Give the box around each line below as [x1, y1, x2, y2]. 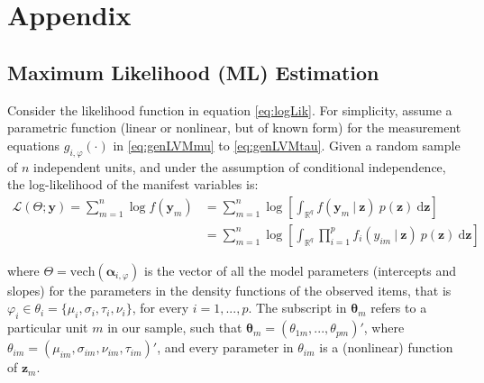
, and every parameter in [157, 338, 294, 357]
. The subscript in [248, 298, 347, 317]
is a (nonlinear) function [319, 338, 453, 357]
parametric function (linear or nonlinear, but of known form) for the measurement [7, 118, 461, 137]
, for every [132, 298, 189, 317]
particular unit [7, 318, 88, 337]
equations [7, 135, 60, 154]
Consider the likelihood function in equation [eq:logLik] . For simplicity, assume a [7, 100, 452, 119]
